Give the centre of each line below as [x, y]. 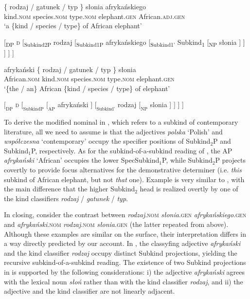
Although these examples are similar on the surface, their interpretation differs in [125, 234]
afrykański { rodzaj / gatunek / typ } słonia [70, 69]
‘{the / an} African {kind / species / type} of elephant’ [87, 88]
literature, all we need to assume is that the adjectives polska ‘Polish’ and [113, 131]
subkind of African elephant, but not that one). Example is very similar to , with [124, 179]
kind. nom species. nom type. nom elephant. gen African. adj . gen [95, 16]
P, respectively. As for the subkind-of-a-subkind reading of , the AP [132, 150]
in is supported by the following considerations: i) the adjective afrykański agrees [125, 271]
